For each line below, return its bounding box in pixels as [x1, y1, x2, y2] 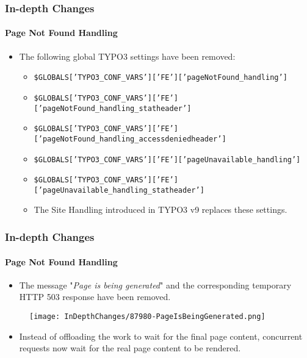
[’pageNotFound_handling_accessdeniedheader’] [34, 134, 226, 143]
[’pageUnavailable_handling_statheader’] [34, 185, 204, 195]
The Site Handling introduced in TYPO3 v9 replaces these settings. [34, 203, 287, 216]
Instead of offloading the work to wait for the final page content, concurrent [19, 329, 303, 342]
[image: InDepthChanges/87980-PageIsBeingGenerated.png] [29, 312, 265, 321]
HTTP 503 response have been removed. [19, 290, 171, 303]
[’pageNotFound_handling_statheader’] [34, 104, 192, 113]
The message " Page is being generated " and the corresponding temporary [19, 278, 292, 291]
